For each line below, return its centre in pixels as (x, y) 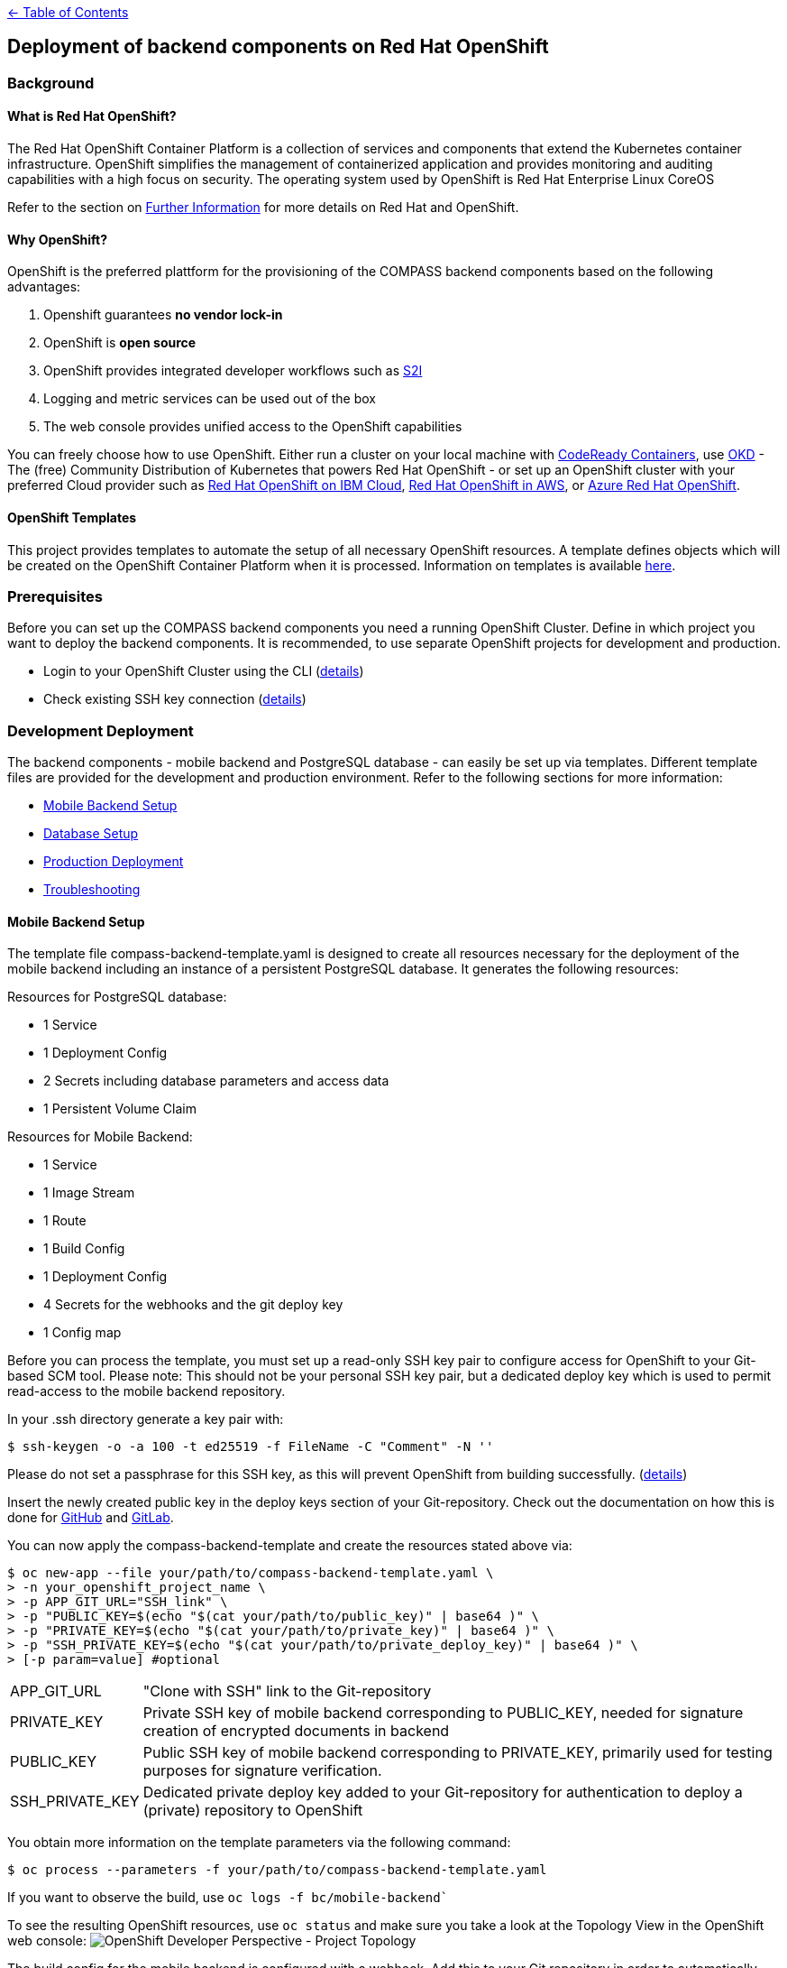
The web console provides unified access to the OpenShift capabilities (253, 427)
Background (51, 83)
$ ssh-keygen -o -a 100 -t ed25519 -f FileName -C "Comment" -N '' (251, 1447)
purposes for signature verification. (262, 1771)
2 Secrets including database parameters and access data (216, 1081)
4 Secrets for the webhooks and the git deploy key (193, 1305)
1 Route (65, 1221)
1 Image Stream (89, 1193)
